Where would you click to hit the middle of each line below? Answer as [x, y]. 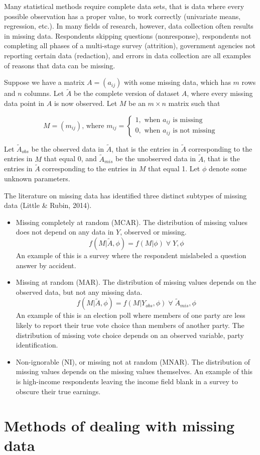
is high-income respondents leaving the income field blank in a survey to [127, 381]
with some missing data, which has [177, 82]
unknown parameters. [37, 178]
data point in [24, 103]
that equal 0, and [70, 158]
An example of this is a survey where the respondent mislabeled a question [131, 255]
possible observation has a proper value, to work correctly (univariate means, [122, 16]
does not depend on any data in [65, 232]
